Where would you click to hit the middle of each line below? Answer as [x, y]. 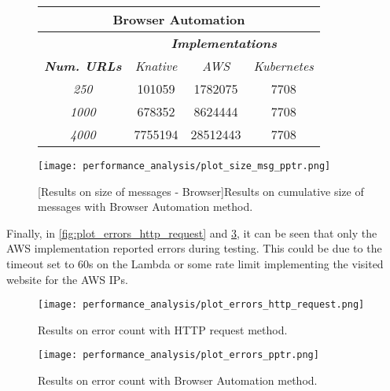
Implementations [224, 43]
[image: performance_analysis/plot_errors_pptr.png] [178, 355]
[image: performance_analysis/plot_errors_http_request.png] [201, 305]
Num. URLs [83, 66]
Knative [156, 66]
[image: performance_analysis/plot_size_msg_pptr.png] [184, 166]
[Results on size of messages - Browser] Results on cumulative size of [201, 191]
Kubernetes [283, 66]
